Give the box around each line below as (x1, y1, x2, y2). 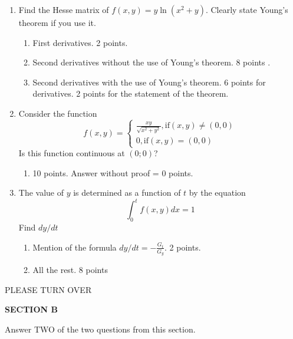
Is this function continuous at (18, 147, 125, 159)
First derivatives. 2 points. (32, 36, 128, 48)
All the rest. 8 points (32, 264, 108, 276)
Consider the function (18, 107, 97, 119)
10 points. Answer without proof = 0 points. (32, 166, 193, 179)
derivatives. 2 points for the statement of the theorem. (32, 87, 229, 100)
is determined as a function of (73, 186, 181, 199)
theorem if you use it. (18, 17, 96, 28)
